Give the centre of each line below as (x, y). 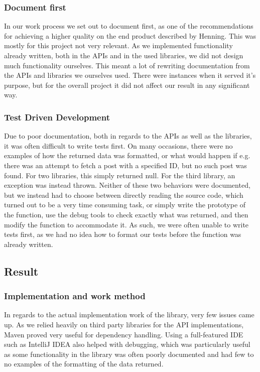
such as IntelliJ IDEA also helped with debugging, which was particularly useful (127, 344)
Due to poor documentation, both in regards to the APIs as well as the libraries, (128, 136)
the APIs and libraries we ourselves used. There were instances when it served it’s (130, 75)
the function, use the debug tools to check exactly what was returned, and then (126, 214)
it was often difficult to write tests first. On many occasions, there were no (118, 145)
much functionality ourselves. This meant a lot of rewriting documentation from (127, 65)
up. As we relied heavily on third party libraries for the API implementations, (124, 324)
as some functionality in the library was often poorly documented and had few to (129, 354)
